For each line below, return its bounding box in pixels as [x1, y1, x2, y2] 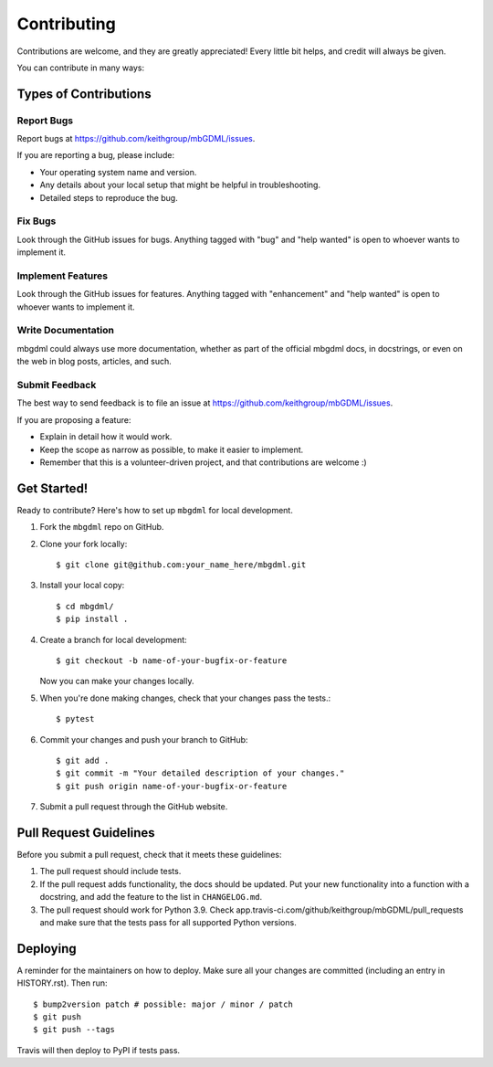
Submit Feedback [16, 379, 97, 392]
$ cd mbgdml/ [56, 601, 114, 611]
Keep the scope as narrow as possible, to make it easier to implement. [39, 444, 304, 455]
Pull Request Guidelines [16, 825, 155, 840]
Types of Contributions [16, 86, 152, 101]
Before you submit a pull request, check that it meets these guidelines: [16, 850, 282, 861]
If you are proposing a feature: [16, 414, 131, 425]
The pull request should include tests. [39, 866, 182, 877]
